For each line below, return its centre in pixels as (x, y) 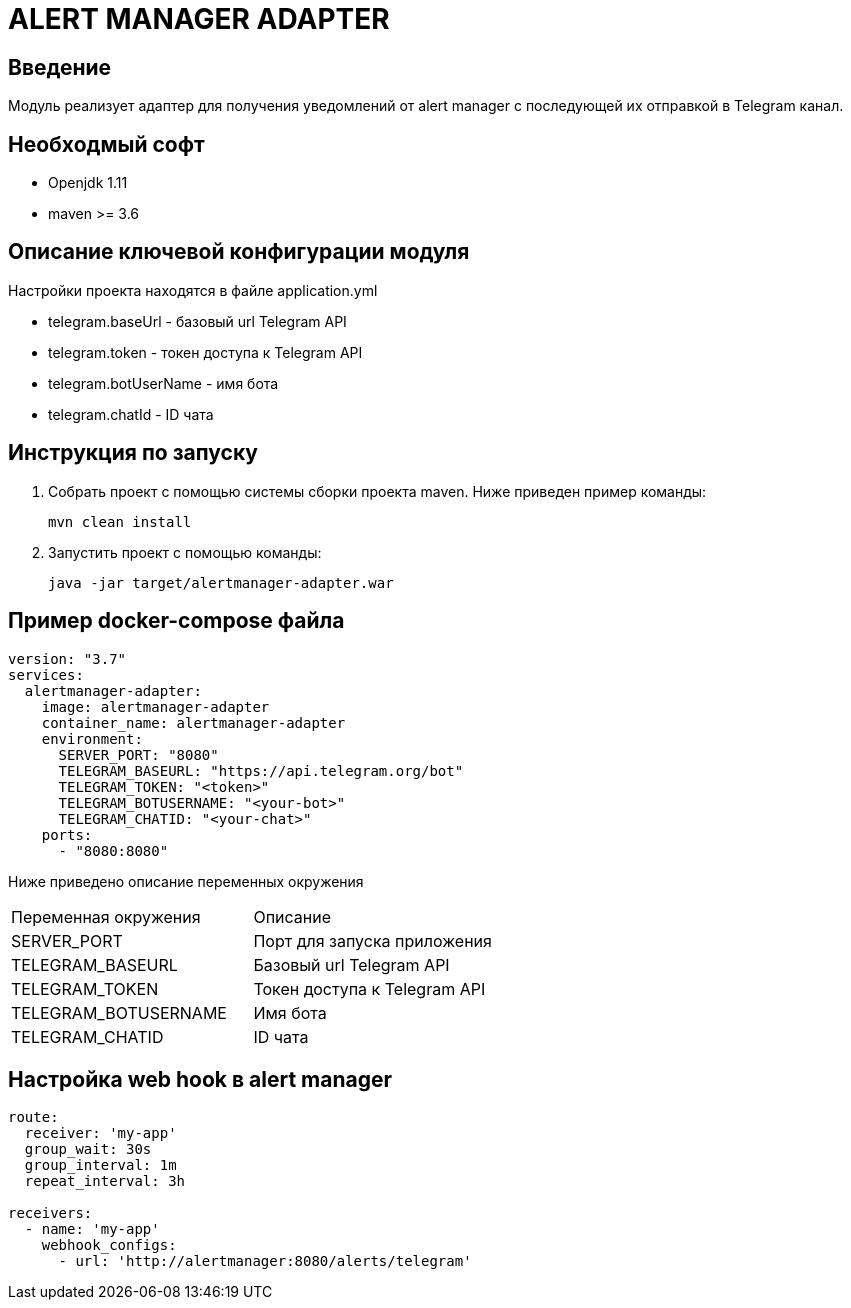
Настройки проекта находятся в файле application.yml (193, 290)
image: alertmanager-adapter (155, 706)
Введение (60, 67)
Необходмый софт (106, 144)
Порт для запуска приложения (372, 940)
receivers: (50, 1213)
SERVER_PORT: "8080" (138, 754)
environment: (92, 738)
